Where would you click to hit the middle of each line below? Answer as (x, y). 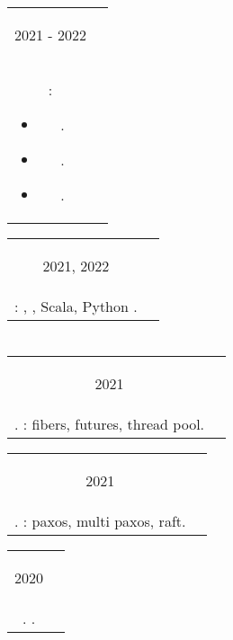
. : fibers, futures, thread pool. (110, 424)
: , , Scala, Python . (76, 306)
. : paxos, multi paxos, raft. (100, 521)
